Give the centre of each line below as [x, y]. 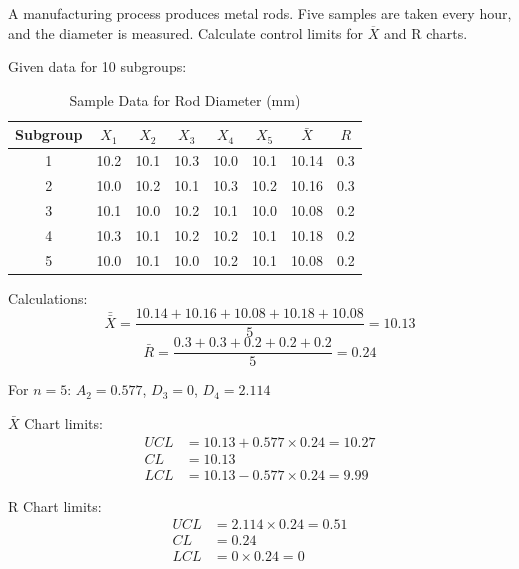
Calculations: [48, 297]
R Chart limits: [55, 505]
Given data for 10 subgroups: [97, 66]
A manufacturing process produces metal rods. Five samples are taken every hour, [260, 13]
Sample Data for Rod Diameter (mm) [185, 99]
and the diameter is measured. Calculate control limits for [186, 32]
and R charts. [425, 32]
